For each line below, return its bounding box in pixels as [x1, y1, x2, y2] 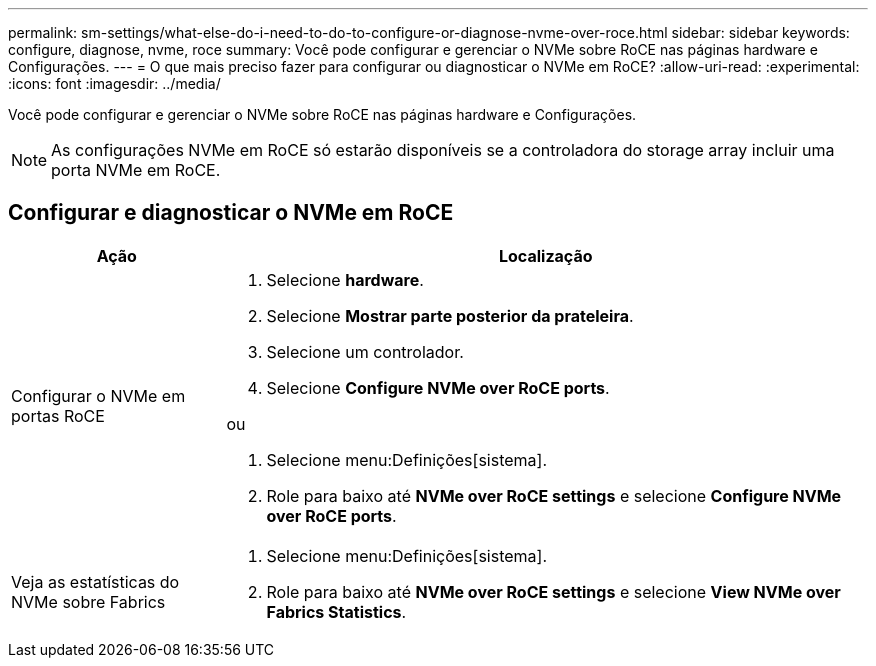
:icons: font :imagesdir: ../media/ [8, 75, 221, 92]
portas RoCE [11, 405, 105, 426]
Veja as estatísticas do [11, 571, 180, 592]
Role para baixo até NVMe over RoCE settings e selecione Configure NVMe [266, 485, 842, 506]
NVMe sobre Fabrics [11, 591, 166, 612]
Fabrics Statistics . [266, 601, 407, 622]
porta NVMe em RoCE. [51, 160, 221, 180]
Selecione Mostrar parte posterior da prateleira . [266, 305, 634, 326]
